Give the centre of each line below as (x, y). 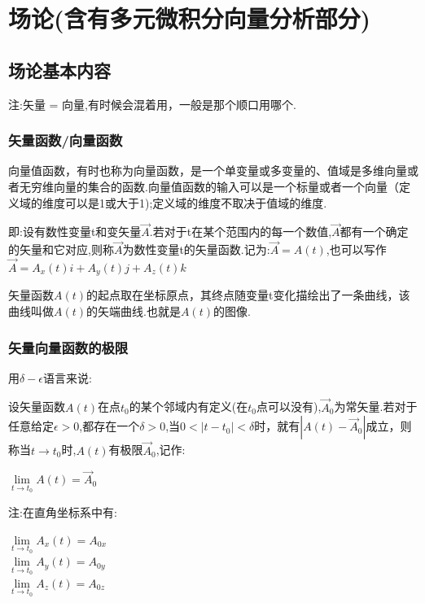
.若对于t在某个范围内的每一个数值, (241, 232)
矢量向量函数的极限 (68, 347)
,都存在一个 (110, 426)
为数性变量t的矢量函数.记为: (196, 249)
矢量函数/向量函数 (66, 140)
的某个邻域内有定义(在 (188, 406)
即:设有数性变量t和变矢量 (75, 232)
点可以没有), (289, 406)
